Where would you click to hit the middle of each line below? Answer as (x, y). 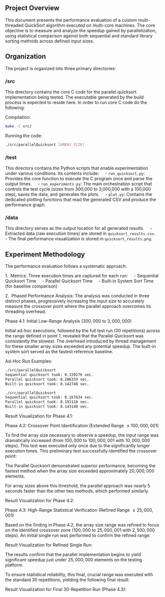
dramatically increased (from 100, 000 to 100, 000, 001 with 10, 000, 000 (78, 441)
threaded (14, 25)
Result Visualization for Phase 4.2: (40, 501)
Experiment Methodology (45, 254)
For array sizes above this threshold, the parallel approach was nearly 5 (78, 486)
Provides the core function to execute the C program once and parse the (79, 178)
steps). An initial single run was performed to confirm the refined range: (78, 535)
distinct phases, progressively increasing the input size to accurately (75, 301)
